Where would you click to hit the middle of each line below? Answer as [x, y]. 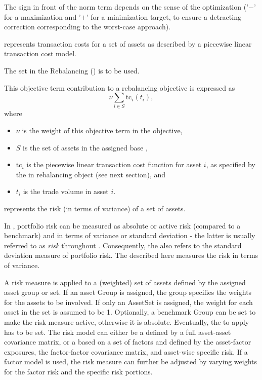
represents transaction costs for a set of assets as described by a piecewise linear [128, 43]
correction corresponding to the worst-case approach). [88, 27]
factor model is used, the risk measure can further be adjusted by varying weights [131, 362]
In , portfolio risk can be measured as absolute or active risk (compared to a [122, 225]
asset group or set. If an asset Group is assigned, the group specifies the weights [128, 292]
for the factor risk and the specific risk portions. [78, 371]
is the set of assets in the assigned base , [85, 147]
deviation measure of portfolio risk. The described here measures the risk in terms [131, 255]
